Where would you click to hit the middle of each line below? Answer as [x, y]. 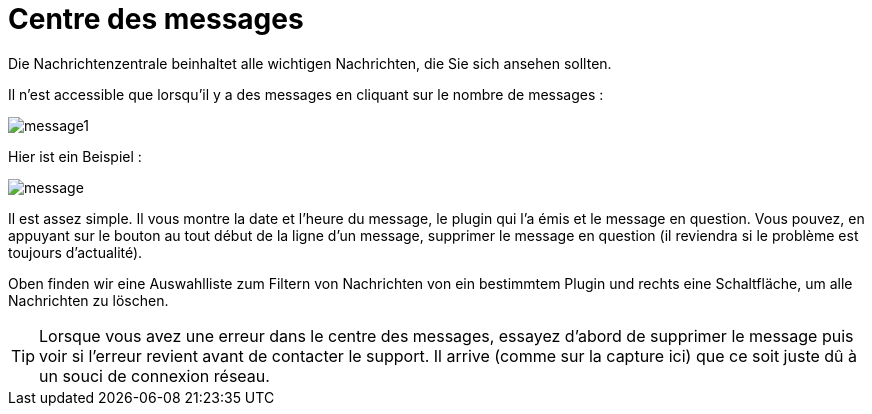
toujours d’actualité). [75, 252]
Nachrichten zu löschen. [88, 300]
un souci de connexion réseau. [154, 375]
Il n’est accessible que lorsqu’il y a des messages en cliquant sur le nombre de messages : [306, 94]
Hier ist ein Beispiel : [75, 156]
